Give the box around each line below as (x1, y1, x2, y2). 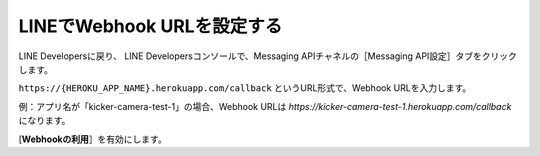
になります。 (18, 115, 71, 127)
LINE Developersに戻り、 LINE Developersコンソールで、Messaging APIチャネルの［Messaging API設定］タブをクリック (18, 50, 517, 62)
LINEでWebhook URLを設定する (18, 15, 283, 37)
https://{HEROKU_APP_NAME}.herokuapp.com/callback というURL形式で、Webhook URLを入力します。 (18, 82, 472, 94)
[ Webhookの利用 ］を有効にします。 (18, 133, 167, 145)
